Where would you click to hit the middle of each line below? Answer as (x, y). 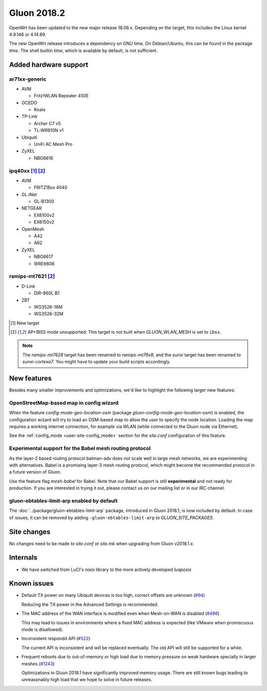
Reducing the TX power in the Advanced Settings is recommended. (90, 604)
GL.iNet (29, 194)
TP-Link (30, 117)
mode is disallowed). (43, 629)
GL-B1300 (44, 201)
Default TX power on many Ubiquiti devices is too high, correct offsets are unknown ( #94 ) (113, 595)
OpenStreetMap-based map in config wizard (64, 403)
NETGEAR (32, 208)
